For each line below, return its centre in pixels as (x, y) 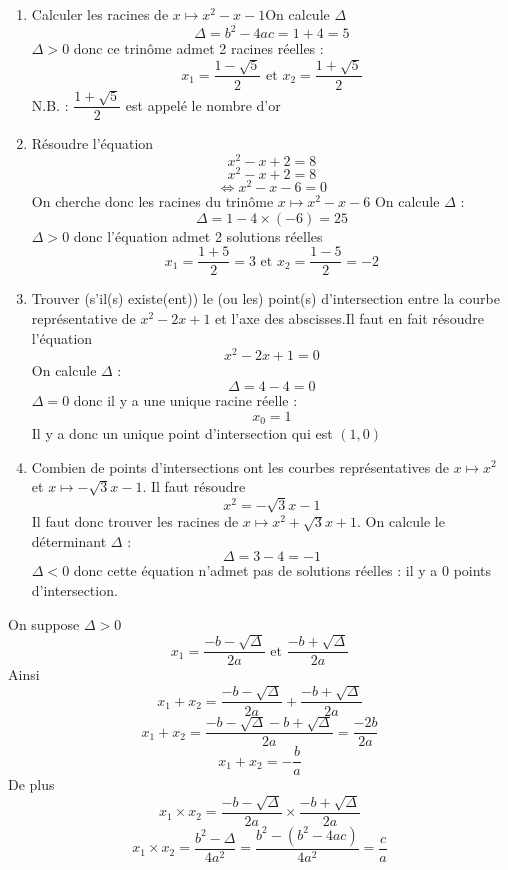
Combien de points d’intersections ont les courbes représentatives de (240, 466)
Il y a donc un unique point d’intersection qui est (182, 432)
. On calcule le (401, 521)
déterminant (69, 540)
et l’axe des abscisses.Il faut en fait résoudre (349, 318)
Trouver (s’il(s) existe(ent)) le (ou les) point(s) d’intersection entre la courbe (265, 298)
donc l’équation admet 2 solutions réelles (198, 235)
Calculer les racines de (100, 14)
